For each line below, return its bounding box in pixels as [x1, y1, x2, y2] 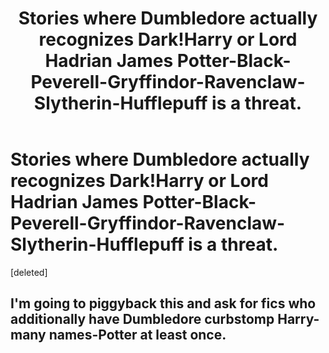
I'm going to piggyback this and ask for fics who [10, 295, 317, 312]
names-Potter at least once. [48, 327, 227, 344]
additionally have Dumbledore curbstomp [10, 311, 275, 328]
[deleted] [10, 266, 48, 278]
